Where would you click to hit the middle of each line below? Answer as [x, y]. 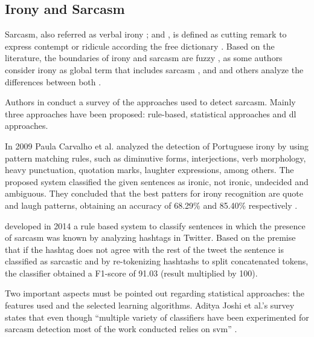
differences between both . [53, 81]
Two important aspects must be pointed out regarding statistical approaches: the [155, 293]
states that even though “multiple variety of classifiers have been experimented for [157, 317]
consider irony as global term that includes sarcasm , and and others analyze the [154, 69]
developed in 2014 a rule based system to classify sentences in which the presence [155, 225]
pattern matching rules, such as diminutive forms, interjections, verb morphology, [155, 158]
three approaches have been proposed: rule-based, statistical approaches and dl [151, 113]
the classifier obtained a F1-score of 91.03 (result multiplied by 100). [131, 273]
